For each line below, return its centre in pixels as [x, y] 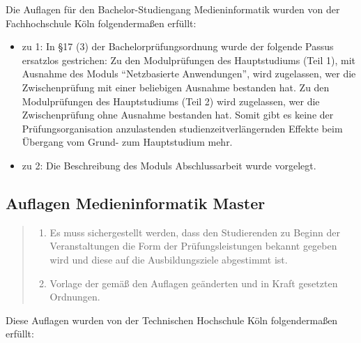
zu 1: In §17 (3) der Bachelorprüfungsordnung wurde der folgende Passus [178, 46]
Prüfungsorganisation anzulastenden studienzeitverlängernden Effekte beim [182, 128]
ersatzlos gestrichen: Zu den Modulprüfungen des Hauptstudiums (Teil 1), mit [189, 60]
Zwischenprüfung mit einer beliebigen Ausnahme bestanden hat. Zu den [176, 87]
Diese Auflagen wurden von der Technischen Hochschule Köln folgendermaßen [172, 320]
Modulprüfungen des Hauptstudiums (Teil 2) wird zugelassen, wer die [171, 101]
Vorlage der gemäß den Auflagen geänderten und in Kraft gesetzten [194, 283]
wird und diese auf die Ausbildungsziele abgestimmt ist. [169, 259]
